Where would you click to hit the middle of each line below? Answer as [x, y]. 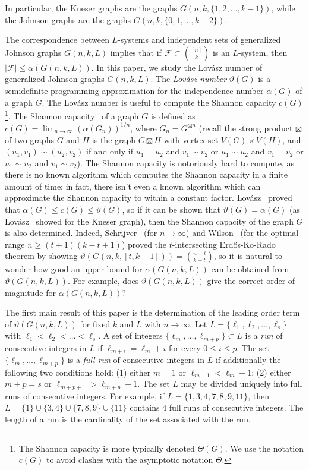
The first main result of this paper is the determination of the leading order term [152, 312]
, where [144, 127]
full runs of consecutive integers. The [236, 407]
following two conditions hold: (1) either [78, 372]
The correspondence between [57, 40]
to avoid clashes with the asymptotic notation [130, 460]
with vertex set [191, 139]
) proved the [144, 244]
